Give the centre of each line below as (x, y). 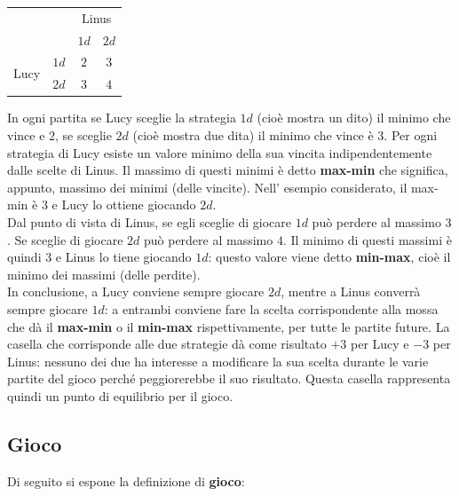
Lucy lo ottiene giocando (129, 205)
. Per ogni (411, 134)
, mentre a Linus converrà (351, 291)
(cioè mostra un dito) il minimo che (354, 118)
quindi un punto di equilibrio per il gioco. (120, 395)
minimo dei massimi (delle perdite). (104, 274)
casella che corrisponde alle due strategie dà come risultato (167, 344)
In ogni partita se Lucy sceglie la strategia (122, 118)
